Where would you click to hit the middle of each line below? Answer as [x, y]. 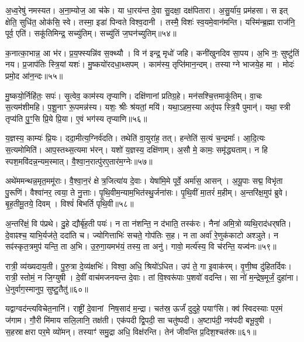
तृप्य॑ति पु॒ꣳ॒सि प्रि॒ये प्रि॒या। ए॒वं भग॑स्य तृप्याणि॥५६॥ [76, 118]
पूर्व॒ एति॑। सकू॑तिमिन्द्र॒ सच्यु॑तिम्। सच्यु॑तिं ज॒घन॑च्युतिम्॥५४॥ [91, 33]
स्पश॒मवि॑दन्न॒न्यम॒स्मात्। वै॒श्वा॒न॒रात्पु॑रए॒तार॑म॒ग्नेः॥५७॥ [79, 161]
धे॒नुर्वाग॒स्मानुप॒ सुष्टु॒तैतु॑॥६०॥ [47, 288]
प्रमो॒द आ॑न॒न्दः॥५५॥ [34, 75]
